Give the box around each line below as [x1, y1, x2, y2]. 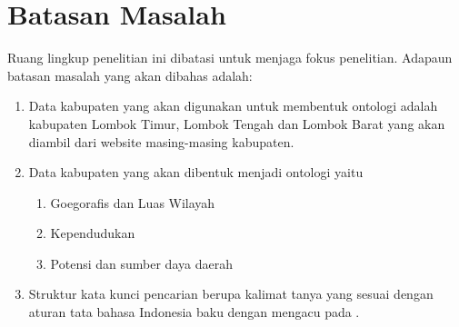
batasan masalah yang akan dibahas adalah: [7, 65, 253, 84]
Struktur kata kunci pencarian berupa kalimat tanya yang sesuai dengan [28, 284, 434, 303]
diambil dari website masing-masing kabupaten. [28, 132, 294, 151]
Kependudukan [50, 223, 135, 243]
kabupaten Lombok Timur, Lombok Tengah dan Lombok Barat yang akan [28, 114, 445, 133]
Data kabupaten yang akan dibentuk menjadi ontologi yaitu [28, 163, 364, 182]
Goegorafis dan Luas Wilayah [50, 193, 215, 212]
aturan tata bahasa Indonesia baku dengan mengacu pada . [28, 302, 360, 322]
